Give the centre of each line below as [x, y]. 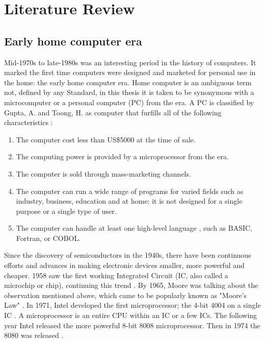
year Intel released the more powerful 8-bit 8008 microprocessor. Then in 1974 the [132, 325]
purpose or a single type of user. [66, 211]
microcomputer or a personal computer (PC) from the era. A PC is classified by [129, 102]
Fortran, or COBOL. [48, 238]
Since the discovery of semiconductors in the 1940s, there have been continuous [128, 255]
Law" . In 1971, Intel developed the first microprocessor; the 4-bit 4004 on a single [132, 305]
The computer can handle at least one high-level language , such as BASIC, [134, 228]
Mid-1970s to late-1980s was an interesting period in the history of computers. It [130, 62]
